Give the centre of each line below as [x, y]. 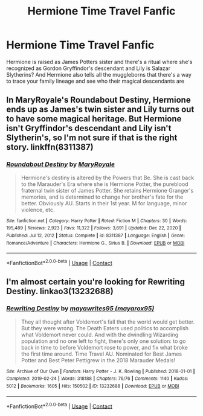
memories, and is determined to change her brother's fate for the [102, 197]
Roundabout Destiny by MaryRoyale [61, 164]
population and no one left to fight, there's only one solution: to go [103, 341]
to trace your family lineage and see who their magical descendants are [95, 81]
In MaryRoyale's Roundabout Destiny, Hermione [99, 100]
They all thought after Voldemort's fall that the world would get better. [108, 322]
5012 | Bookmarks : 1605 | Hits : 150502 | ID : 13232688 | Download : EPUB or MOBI [93, 386]
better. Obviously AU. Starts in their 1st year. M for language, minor [104, 203]
